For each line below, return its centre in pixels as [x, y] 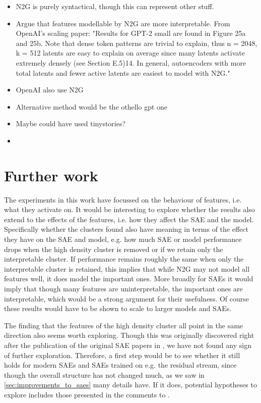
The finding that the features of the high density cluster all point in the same [124, 325]
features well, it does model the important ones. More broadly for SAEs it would [129, 279]
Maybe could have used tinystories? [71, 123]
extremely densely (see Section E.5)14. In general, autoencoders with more [131, 62]
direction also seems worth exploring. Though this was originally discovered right [129, 335]
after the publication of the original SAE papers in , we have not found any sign [128, 345]
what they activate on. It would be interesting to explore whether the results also [129, 209]
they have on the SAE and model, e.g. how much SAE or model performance [123, 239]
